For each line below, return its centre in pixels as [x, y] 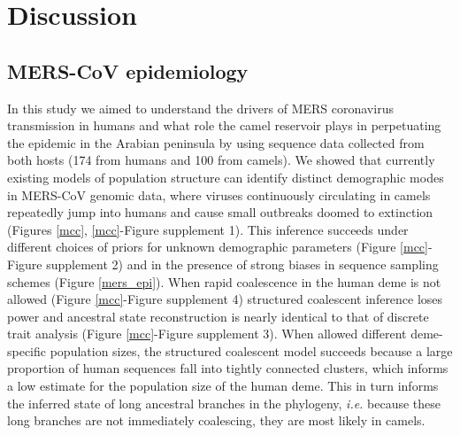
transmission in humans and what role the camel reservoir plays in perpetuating [224, 125]
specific [27, 350]
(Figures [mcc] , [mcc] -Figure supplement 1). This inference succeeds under [208, 229]
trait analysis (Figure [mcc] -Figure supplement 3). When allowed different [207, 334]
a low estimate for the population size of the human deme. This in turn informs [223, 386]
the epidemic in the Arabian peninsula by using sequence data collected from [216, 142]
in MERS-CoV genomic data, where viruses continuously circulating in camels [219, 194]
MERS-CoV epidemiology [128, 70]
